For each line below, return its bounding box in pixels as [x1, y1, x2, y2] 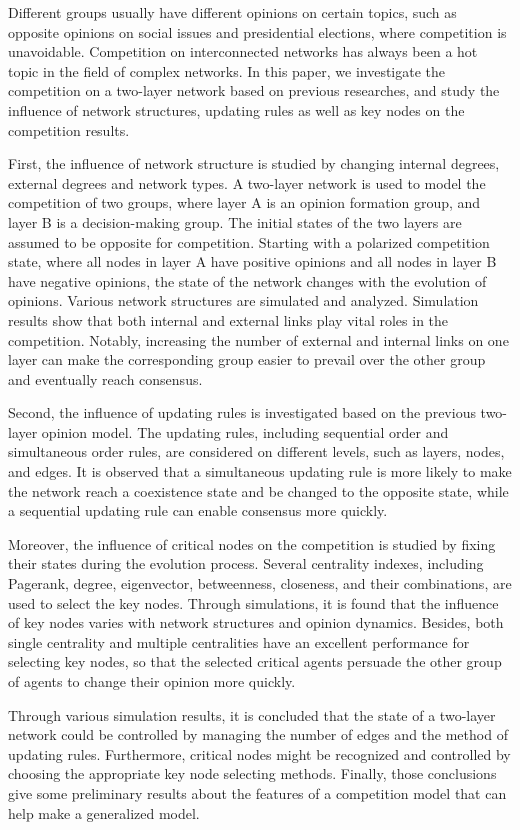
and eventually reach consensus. [8, 368, 203, 389]
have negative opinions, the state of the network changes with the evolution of [8, 270, 487, 291]
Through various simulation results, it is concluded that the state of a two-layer [8, 704, 496, 725]
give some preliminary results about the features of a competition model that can [8, 782, 507, 803]
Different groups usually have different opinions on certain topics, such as [8, 2, 457, 22]
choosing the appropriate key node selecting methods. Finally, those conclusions [8, 763, 497, 784]
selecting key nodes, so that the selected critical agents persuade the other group [8, 651, 502, 672]
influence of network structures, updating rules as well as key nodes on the [8, 99, 465, 120]
